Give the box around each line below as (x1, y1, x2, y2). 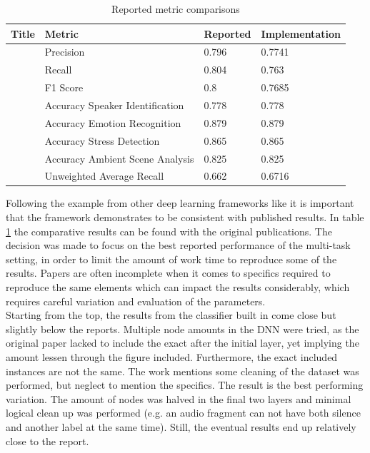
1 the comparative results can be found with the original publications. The (6, 223, 332, 238)
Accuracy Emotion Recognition (44, 115, 181, 130)
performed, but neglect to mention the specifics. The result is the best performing (6, 377, 364, 392)
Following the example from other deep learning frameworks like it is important (6, 195, 354, 210)
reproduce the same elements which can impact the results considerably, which (6, 280, 350, 294)
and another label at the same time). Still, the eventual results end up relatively (6, 419, 356, 434)
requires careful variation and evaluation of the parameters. (6, 293, 266, 308)
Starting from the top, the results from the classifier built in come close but (6, 307, 336, 322)
